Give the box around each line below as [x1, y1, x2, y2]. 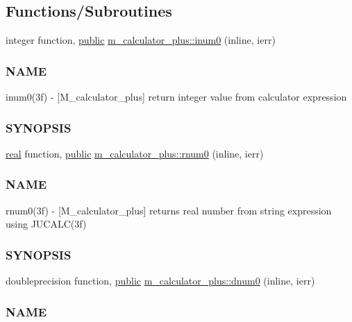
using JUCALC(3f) [6, 217, 87, 231]
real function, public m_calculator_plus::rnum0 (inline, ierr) [6, 146, 264, 160]
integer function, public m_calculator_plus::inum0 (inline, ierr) [6, 33, 276, 47]
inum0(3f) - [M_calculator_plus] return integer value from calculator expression [6, 90, 347, 104]
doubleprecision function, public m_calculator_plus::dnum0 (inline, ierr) [6, 273, 315, 288]
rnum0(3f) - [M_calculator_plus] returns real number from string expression [6, 203, 332, 217]
